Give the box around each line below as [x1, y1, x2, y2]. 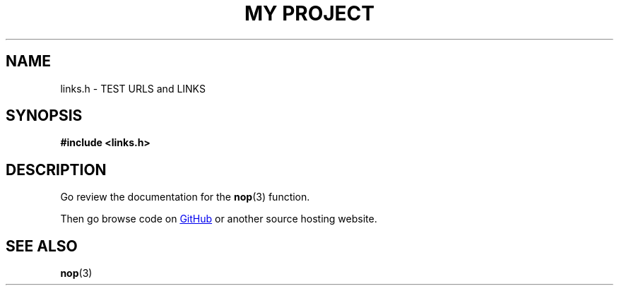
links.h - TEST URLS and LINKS [60, 82, 206, 95]
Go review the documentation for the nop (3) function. [60, 191, 310, 203]
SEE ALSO [6, 237, 78, 255]
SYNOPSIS [6, 107, 83, 125]
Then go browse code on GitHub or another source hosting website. [60, 213, 377, 225]
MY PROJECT [244, 1, 375, 25]
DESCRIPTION [6, 160, 107, 179]
